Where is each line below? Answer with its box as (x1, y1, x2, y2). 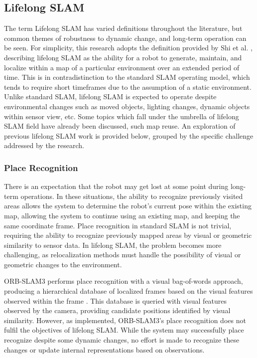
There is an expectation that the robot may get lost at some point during (4, 181, 229, 191)
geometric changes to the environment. (4, 259, 122, 269)
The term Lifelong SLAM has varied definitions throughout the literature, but (4, 23, 243, 33)
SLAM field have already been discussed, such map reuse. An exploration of (4, 121, 236, 131)
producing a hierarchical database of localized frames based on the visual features (4, 286, 253, 296)
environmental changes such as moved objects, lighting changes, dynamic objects (4, 101, 250, 111)
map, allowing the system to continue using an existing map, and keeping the (4, 210, 240, 220)
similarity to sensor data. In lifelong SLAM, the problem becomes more (4, 239, 222, 250)
